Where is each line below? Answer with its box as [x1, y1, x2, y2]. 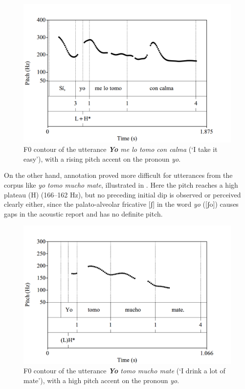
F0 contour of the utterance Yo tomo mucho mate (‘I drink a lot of [23, 365, 225, 376]
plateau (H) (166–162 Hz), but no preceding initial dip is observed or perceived [4, 189, 241, 199]
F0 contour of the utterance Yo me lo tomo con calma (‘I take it [23, 144, 218, 154]
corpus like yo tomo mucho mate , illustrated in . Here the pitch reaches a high [4, 180, 238, 190]
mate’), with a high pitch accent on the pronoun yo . [23, 375, 179, 385]
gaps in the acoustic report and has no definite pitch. [4, 208, 163, 219]
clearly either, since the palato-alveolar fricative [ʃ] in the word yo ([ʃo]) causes [4, 199, 239, 209]
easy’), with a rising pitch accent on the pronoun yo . [23, 153, 181, 164]
